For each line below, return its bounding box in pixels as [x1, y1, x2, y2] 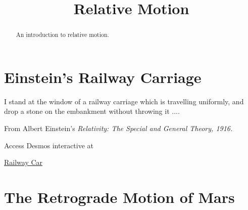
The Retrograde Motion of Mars [4, 186, 235, 207]
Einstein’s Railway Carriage [4, 66, 202, 87]
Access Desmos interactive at [4, 140, 94, 150]
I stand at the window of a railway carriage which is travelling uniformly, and [4, 96, 244, 106]
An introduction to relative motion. [16, 30, 109, 39]
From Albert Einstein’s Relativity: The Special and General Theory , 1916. [4, 122, 233, 133]
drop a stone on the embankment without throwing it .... [4, 106, 180, 116]
